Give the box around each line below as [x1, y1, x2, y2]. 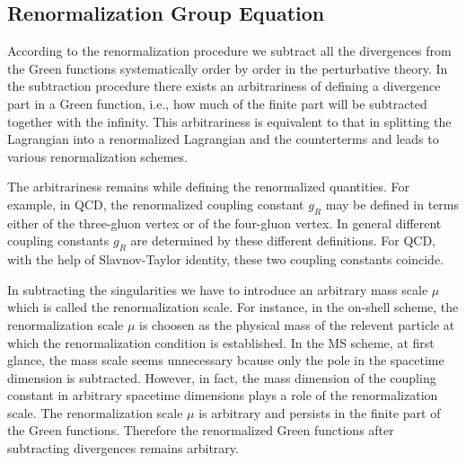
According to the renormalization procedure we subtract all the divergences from [7, 41, 452, 60]
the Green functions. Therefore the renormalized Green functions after [7, 421, 394, 440]
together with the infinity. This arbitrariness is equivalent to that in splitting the [7, 111, 452, 130]
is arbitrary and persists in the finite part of [198, 403, 441, 422]
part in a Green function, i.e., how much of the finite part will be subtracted [7, 93, 427, 112]
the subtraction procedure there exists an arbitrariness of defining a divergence [7, 76, 441, 95]
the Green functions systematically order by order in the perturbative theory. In [7, 58, 448, 77]
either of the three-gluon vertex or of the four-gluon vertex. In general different [7, 213, 442, 232]
